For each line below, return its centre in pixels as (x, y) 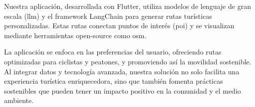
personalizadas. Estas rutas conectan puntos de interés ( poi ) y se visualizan (119, 26)
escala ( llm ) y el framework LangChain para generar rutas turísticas (108, 16)
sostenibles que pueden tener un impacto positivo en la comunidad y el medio (123, 90)
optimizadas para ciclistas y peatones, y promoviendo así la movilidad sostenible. (128, 61)
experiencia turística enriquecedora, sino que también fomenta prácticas (114, 81)
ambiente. (19, 100)
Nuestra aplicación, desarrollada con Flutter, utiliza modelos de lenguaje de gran (127, 6)
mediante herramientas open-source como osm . (75, 35)
